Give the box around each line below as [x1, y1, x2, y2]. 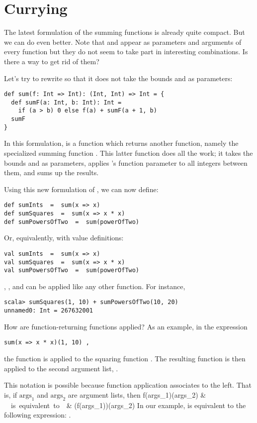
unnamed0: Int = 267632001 [4, 307, 93, 315]
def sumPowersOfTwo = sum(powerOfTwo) [4, 218, 140, 225]
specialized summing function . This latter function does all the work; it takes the [4, 147, 253, 158]
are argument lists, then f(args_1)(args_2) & [68, 389, 206, 400]
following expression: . [4, 410, 71, 420]
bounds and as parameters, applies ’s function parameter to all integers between [4, 157, 248, 168]
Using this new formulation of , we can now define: [4, 184, 159, 194]
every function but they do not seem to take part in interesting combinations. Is [4, 46, 248, 57]
